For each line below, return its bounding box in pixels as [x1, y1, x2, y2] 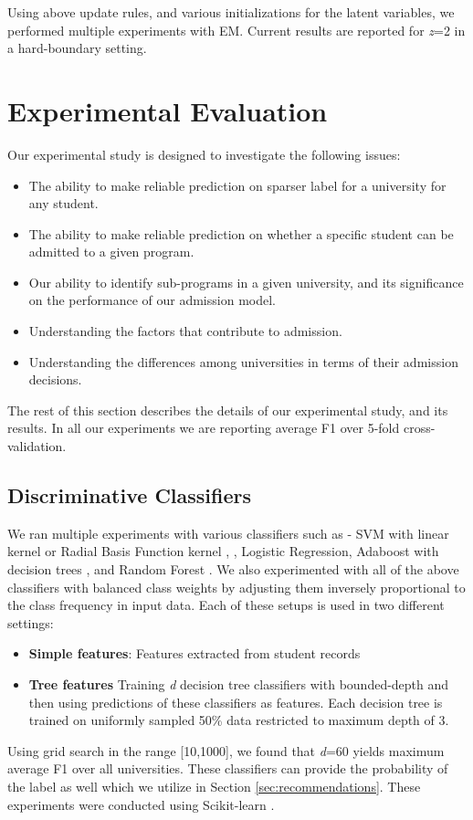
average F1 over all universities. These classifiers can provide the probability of [7, 759, 448, 778]
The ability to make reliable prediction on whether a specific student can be [28, 224, 454, 243]
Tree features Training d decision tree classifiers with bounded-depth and [28, 674, 449, 693]
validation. [7, 436, 67, 456]
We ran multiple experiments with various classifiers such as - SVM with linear [7, 523, 449, 542]
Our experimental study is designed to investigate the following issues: [7, 144, 401, 163]
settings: [7, 613, 54, 632]
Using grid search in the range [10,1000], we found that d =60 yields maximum [7, 741, 445, 760]
